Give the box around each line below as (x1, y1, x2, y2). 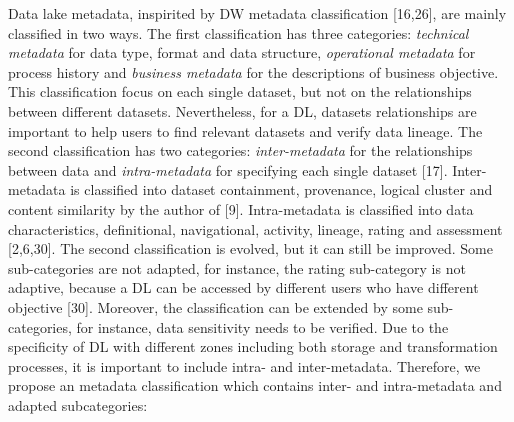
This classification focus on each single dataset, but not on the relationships (8, 81, 472, 102)
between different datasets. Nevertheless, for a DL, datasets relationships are (8, 100, 477, 121)
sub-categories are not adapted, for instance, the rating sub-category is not (8, 257, 466, 278)
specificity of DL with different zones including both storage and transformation (8, 336, 498, 357)
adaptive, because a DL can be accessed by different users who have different (8, 277, 479, 298)
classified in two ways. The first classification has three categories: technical (8, 22, 469, 43)
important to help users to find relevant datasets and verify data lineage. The (8, 120, 483, 141)
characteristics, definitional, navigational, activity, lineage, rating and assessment (8, 218, 503, 239)
